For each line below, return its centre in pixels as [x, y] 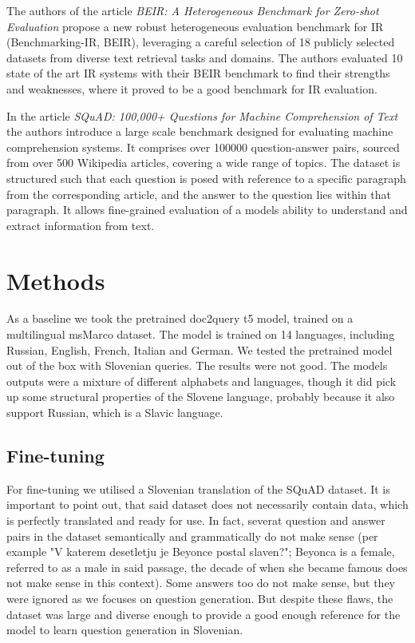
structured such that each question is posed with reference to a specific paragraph [206, 178]
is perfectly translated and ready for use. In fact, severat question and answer [196, 520]
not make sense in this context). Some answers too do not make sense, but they [201, 583]
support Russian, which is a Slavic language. [115, 412]
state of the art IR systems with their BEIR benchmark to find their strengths [198, 73]
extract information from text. [81, 225]
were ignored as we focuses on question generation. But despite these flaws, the [200, 598]
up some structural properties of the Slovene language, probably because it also [201, 397]
